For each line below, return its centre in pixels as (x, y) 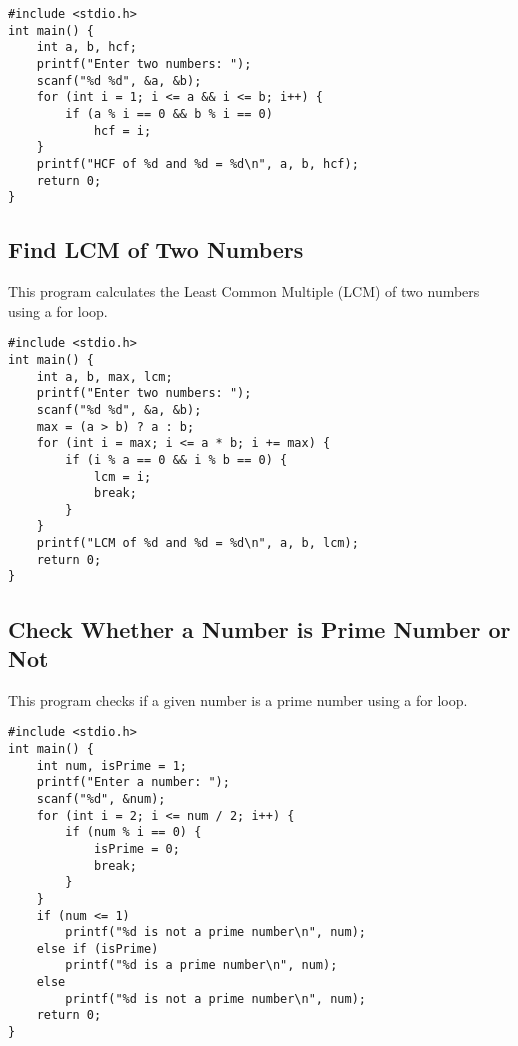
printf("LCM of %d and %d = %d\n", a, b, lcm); (197, 543)
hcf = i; (122, 130)
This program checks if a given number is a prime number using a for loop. (238, 699)
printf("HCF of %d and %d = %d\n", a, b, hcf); (197, 163)
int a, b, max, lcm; (104, 376)
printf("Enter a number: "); (133, 782)
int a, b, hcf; (86, 47)
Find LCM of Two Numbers (156, 249)
